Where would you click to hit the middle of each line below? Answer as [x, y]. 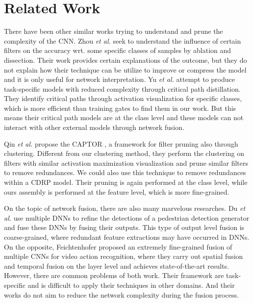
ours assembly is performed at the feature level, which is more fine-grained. [117, 191]
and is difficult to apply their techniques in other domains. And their [131, 285]
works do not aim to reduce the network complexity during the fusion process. [121, 294]
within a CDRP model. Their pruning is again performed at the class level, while [126, 182]
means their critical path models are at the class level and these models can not [124, 117]
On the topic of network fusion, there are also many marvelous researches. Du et [125, 208]
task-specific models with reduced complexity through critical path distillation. [122, 88]
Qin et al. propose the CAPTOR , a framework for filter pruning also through [121, 143]
